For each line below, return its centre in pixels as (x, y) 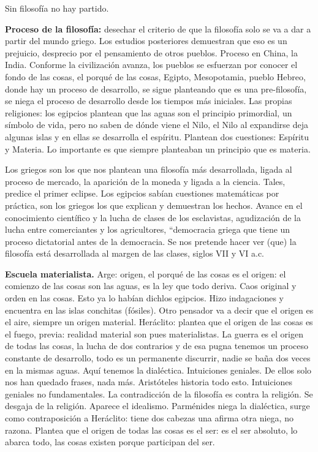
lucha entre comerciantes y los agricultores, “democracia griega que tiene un (148, 229)
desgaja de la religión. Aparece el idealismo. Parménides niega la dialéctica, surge (157, 406)
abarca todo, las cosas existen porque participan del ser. (110, 442)
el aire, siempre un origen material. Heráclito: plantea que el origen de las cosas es (159, 322)
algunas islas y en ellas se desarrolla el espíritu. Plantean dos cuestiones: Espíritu (157, 136)
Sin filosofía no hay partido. (57, 8)
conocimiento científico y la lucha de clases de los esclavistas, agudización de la (153, 217)
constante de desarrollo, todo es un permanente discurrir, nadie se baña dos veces (158, 358)
